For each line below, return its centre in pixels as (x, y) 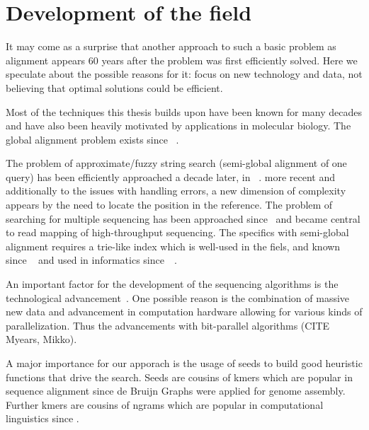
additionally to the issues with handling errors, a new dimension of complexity (176, 191)
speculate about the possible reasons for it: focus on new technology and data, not (184, 74)
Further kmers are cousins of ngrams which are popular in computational (165, 404)
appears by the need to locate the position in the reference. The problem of (169, 205)
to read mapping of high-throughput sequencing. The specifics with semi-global (177, 232)
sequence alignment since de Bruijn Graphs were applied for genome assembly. (176, 391)
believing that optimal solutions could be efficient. (114, 87)
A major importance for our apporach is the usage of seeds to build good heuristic (184, 363)
